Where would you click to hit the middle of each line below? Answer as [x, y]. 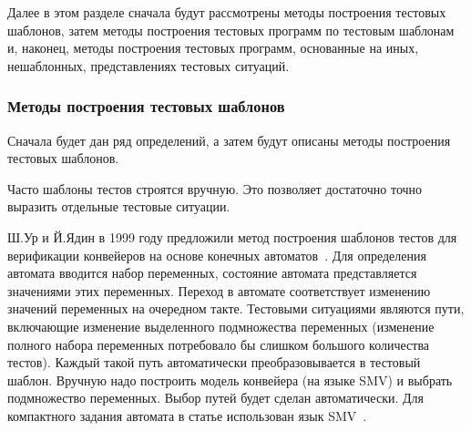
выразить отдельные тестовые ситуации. [119, 206]
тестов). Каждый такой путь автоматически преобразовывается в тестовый [214, 362]
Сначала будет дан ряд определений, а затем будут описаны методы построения [229, 140]
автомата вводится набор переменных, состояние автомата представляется [212, 273]
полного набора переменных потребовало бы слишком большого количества [219, 344]
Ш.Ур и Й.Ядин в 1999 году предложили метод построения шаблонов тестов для [232, 236]
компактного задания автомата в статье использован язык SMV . [187, 415]
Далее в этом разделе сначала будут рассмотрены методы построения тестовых [227, 12]
